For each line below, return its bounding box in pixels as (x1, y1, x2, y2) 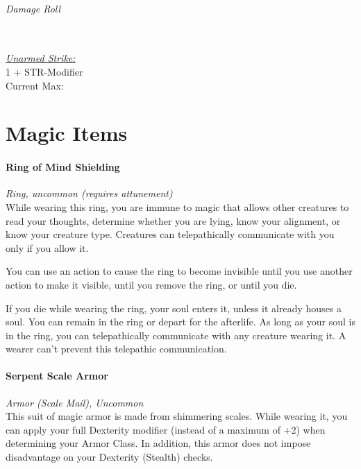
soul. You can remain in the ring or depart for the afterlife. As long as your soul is (6, 314, 355, 329)
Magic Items (6, 119, 128, 147)
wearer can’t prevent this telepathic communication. (6, 341, 227, 356)
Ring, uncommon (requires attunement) (6, 186, 173, 201)
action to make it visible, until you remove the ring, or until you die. (6, 277, 297, 291)
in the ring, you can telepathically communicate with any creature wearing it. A (6, 327, 346, 342)
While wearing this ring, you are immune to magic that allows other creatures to (6, 199, 349, 214)
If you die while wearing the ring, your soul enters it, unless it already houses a (6, 300, 342, 315)
